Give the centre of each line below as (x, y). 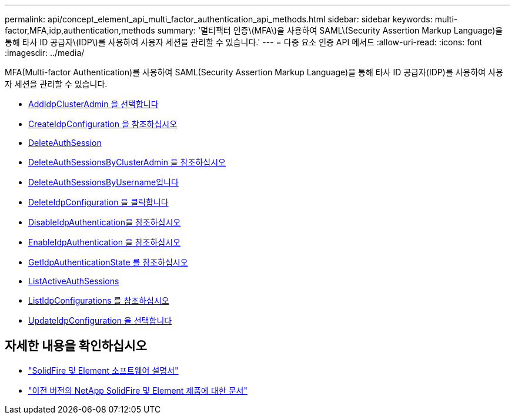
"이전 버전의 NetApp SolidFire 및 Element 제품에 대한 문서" (138, 390)
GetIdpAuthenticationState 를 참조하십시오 (108, 262)
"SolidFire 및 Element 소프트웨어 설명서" (103, 370)
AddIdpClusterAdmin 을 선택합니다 (93, 104)
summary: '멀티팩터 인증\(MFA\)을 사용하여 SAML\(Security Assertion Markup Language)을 (330, 30)
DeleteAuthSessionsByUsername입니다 (103, 182)
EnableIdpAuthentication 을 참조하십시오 (104, 242)
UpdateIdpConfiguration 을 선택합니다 (100, 320)
